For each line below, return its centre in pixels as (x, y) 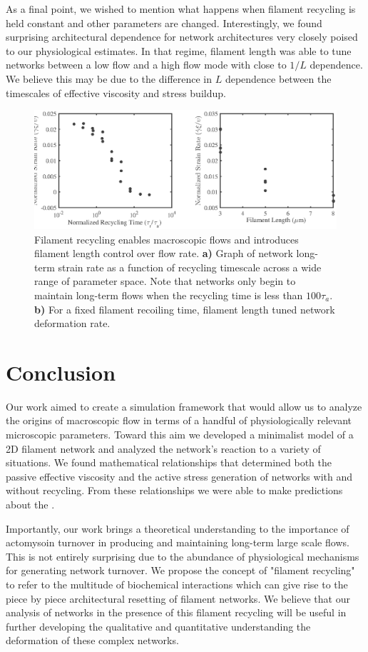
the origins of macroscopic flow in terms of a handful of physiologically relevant (179, 420)
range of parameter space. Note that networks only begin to (165, 281)
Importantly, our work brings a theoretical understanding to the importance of (178, 528)
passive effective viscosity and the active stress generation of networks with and (179, 476)
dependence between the (278, 78)
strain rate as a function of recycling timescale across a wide (190, 267)
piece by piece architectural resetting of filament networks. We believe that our (178, 598)
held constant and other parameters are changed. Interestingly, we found (164, 22)
